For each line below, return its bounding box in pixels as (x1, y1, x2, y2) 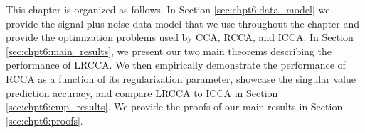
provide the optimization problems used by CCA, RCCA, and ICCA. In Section (6, 30, 354, 45)
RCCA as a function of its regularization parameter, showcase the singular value (6, 71, 356, 86)
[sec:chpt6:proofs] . (6, 112, 83, 127)
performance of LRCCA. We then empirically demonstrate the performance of (6, 57, 346, 72)
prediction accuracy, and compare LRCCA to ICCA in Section (6, 85, 278, 100)
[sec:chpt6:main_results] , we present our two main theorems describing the (6, 43, 332, 58)
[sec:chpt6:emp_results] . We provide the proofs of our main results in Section (6, 99, 343, 114)
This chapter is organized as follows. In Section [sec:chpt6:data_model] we (6, 2, 330, 16)
